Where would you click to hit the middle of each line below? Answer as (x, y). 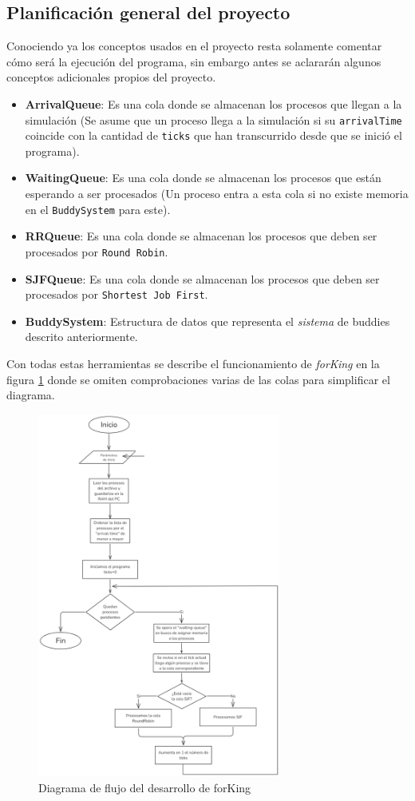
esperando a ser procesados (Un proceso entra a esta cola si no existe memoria (217, 194)
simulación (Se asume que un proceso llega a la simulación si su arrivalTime (213, 119)
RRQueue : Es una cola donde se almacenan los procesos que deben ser (201, 236)
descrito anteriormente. (81, 337)
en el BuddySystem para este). (98, 209)
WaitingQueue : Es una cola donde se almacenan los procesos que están (203, 178)
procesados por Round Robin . (97, 251)
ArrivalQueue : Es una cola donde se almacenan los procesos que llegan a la (213, 103)
